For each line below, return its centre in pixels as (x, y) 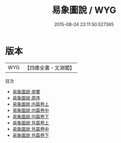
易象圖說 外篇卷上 (30, 123)
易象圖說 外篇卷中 (30, 129)
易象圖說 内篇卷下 (30, 116)
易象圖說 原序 (26, 98)
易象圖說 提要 (26, 91)
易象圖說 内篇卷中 (30, 110)
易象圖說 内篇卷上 (30, 104)
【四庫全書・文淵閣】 (50, 68)
